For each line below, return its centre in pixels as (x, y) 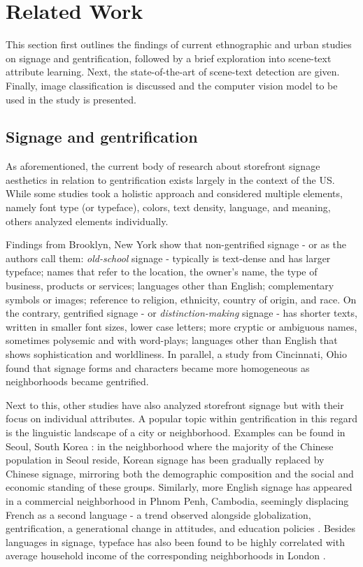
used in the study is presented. (71, 99)
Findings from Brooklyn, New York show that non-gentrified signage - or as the (176, 244)
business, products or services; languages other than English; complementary (170, 286)
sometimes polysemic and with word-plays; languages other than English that (172, 340)
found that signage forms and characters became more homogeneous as (158, 367)
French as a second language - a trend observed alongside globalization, (158, 514)
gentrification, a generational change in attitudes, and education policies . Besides (180, 528)
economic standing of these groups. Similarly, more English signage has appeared (179, 487)
